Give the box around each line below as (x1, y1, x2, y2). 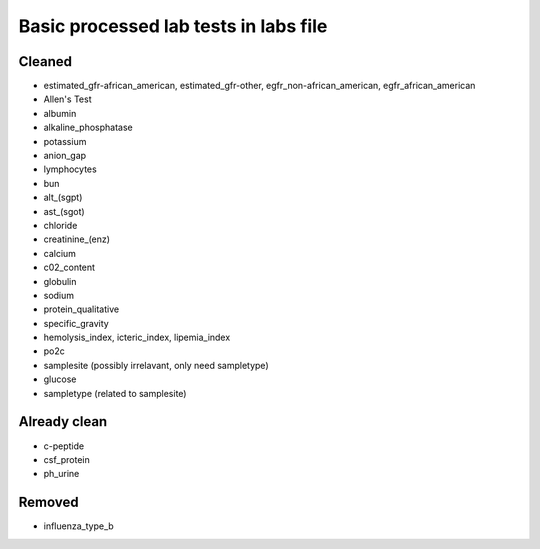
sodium (43, 289, 75, 301)
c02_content (43, 261, 95, 274)
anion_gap (43, 150, 87, 162)
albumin (43, 107, 77, 119)
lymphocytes (43, 163, 97, 175)
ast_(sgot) (43, 205, 85, 217)
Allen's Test (43, 93, 92, 105)
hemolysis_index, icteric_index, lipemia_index (43, 331, 231, 344)
